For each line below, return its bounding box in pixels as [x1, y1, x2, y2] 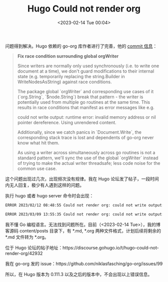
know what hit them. [17, 140, 59, 146]
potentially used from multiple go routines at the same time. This [17, 99, 150, 105]
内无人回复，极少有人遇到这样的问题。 [5, 182, 84, 188]
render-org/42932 [5, 250, 43, 256]
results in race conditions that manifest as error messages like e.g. [17, 104, 155, 110]
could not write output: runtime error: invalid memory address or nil [17, 114, 156, 120]
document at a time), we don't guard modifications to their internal [17, 68, 154, 74]
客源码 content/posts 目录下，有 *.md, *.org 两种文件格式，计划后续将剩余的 [5, 227, 161, 233]
